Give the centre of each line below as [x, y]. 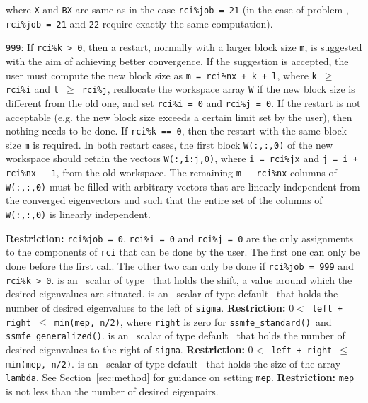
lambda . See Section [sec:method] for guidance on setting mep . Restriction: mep [180, 377]
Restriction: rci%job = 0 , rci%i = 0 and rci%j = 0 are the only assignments [180, 238]
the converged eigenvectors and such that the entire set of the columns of [164, 200]
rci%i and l [32, 89]
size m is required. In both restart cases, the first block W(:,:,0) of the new [169, 144]
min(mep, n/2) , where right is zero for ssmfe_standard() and [193, 321]
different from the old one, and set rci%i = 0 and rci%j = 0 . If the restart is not [183, 102]
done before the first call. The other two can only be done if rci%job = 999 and [180, 265]
